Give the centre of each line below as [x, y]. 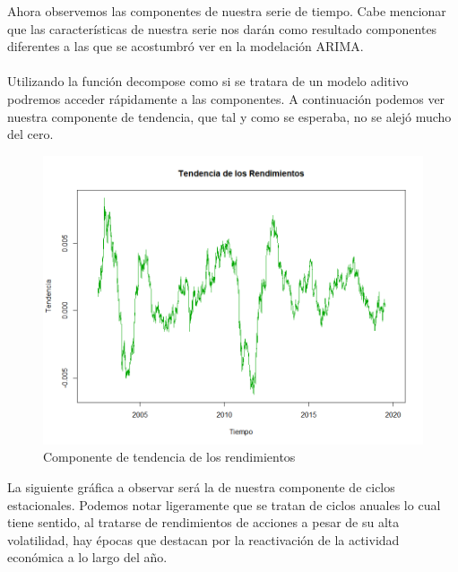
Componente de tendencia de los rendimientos [169, 457]
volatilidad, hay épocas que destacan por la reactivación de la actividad [203, 539]
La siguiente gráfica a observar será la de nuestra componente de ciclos [201, 487]
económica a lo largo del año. [87, 557]
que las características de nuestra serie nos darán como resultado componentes [222, 28]
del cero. [30, 134]
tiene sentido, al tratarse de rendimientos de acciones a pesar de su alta [203, 522]
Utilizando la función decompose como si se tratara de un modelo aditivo [208, 81]
